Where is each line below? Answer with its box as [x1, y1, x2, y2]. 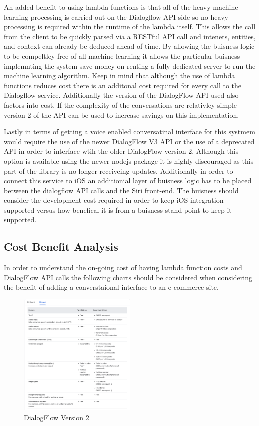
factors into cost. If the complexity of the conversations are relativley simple [4, 99, 237, 110]
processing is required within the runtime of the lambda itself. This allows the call [4, 21, 256, 32]
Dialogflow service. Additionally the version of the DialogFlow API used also [4, 90, 239, 100]
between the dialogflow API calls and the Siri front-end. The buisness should [4, 185, 239, 195]
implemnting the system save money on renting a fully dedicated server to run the [4, 60, 256, 71]
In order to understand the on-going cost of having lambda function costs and [4, 262, 242, 273]
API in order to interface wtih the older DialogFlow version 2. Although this [4, 146, 239, 156]
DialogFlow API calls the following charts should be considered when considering [4, 272, 252, 282]
